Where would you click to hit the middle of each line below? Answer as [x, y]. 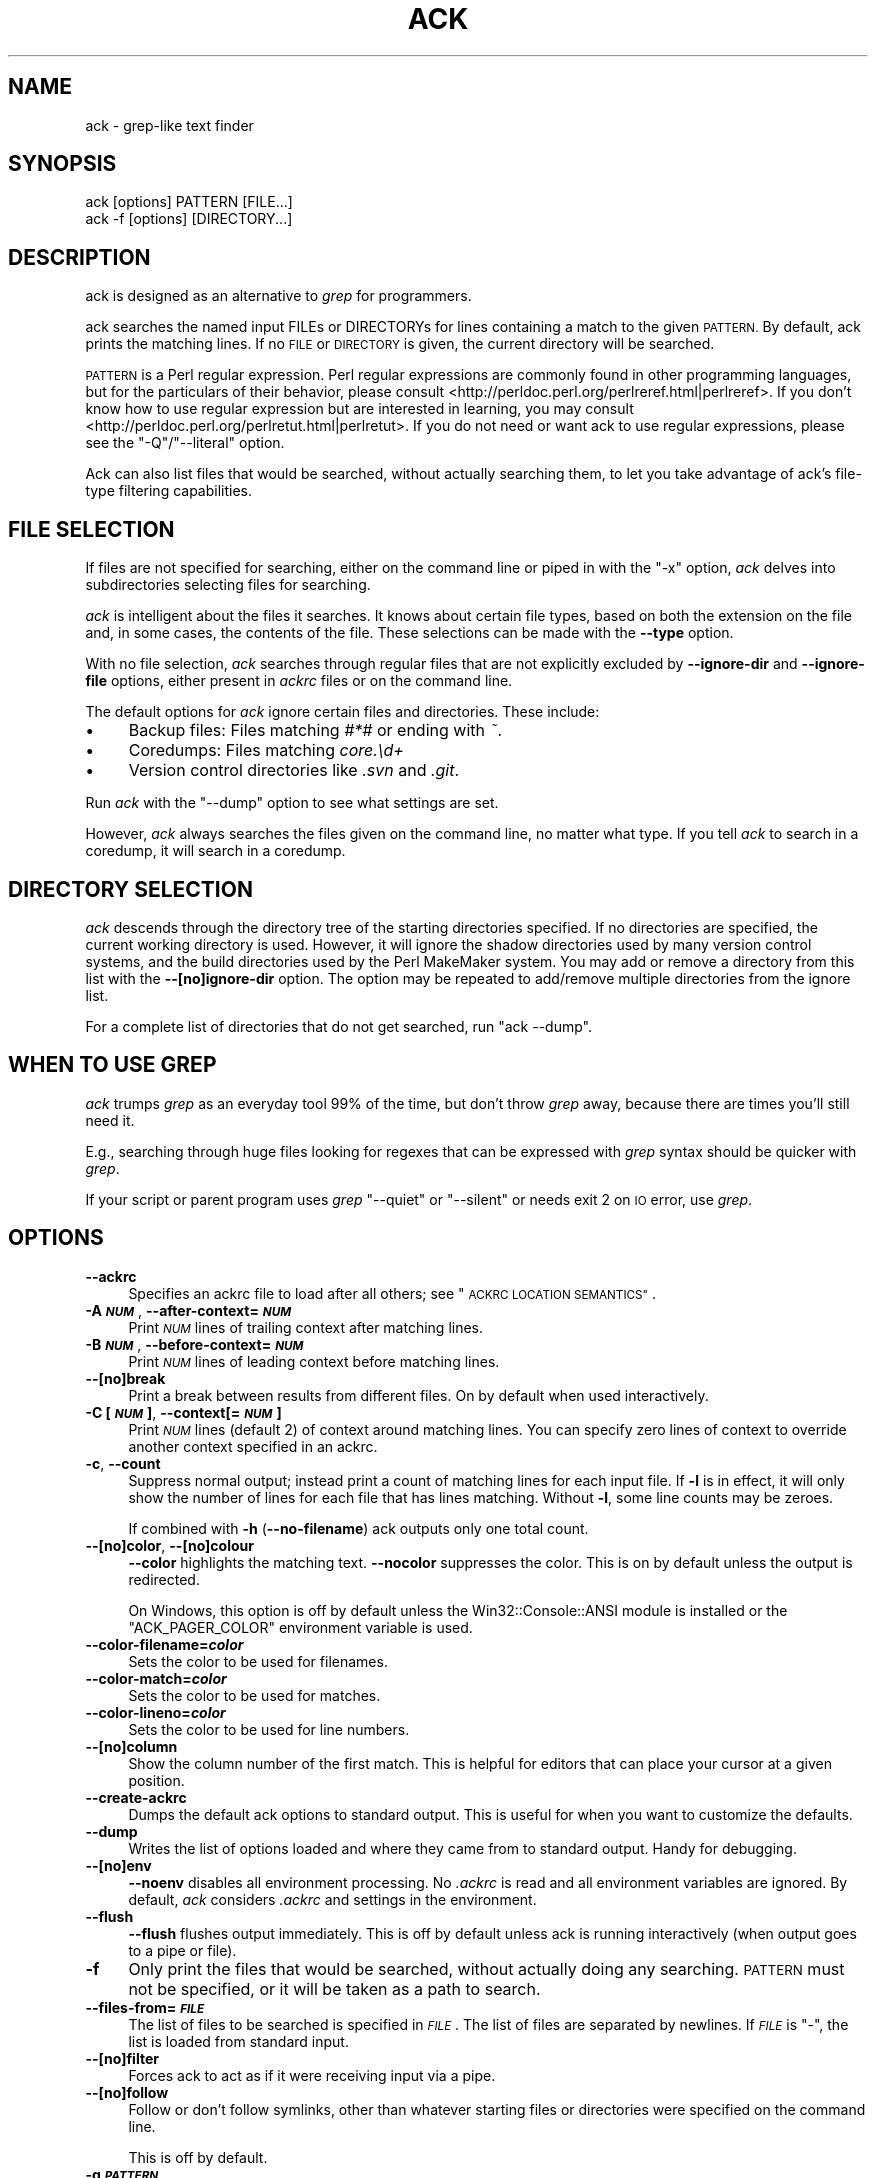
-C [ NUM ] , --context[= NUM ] [183, 1412]
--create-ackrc [136, 1797]
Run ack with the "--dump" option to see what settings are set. [292, 803]
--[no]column [131, 1746]
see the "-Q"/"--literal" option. [185, 443]
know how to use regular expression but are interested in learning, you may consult [359, 409]
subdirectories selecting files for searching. [228, 585]
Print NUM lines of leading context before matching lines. [314, 1361]
